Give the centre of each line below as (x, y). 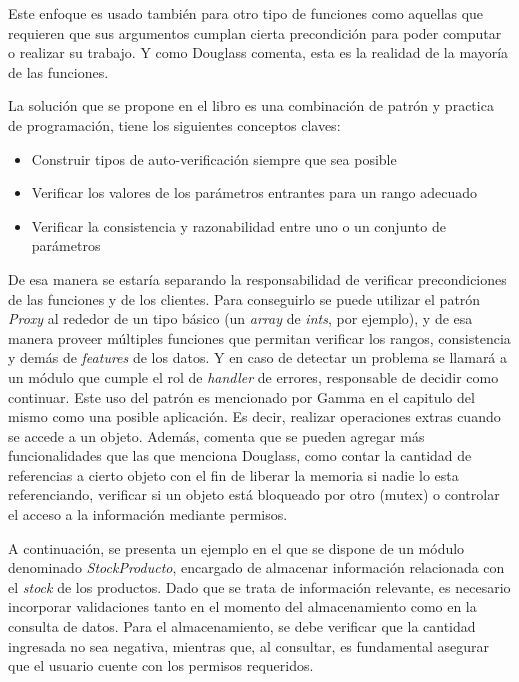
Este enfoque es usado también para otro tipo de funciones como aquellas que (246, 13)
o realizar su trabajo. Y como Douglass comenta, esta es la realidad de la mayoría (258, 52)
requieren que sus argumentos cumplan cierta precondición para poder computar (255, 32)
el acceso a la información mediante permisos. (148, 514)
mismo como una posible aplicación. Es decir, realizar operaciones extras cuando (254, 416)
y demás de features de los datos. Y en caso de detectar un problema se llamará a (258, 357)
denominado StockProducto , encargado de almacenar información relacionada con (256, 567)
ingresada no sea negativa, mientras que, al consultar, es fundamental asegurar (248, 645)
